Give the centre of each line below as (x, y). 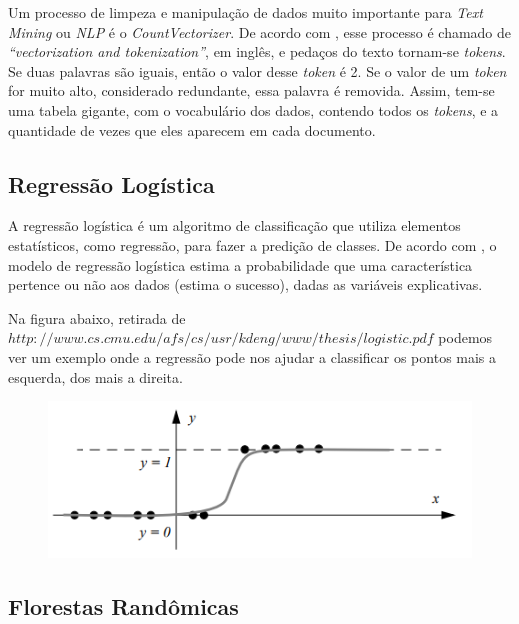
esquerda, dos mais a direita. (95, 376)
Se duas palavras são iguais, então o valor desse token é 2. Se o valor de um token (257, 70)
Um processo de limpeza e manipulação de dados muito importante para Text (245, 12)
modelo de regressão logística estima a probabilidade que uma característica (240, 264)
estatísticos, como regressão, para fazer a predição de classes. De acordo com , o (252, 244)
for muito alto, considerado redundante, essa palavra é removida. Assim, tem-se (251, 90)
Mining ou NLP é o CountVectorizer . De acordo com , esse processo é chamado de (260, 31)
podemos (465, 337)
